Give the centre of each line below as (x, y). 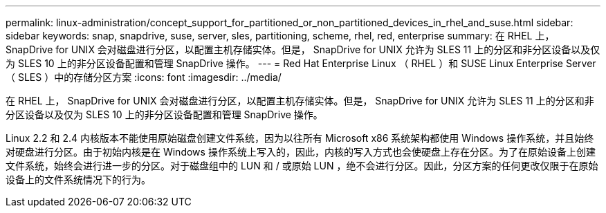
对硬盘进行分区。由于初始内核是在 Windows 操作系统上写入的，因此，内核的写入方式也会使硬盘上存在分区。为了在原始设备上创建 (301, 152)
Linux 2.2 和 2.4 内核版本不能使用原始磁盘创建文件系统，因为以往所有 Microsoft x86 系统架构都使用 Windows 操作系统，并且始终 (300, 138)
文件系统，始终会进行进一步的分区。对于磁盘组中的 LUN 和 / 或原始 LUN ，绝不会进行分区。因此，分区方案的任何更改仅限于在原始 (302, 166)
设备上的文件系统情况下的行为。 (78, 179)
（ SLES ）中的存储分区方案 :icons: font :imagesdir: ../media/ (144, 77)
